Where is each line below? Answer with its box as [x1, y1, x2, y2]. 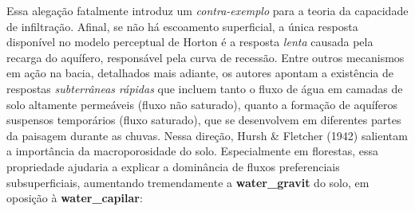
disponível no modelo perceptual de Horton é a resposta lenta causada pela [6, 33, 373, 50]
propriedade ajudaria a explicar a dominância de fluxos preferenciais [6, 158, 340, 174]
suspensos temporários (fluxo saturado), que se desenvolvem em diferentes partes [6, 111, 401, 128]
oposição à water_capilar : [6, 190, 143, 206]
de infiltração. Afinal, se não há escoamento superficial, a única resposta [6, 18, 358, 34]
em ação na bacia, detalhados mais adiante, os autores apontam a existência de [6, 64, 393, 81]
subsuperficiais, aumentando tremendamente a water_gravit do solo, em [6, 174, 370, 190]
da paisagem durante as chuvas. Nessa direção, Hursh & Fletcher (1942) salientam [6, 127, 408, 143]
